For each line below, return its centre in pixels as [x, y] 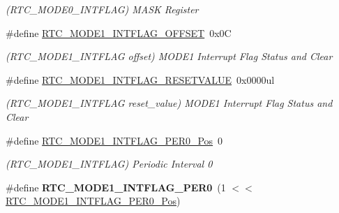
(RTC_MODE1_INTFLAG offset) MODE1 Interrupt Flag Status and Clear [169, 56]
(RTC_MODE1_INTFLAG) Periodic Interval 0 [109, 164]
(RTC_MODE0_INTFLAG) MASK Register [102, 9]
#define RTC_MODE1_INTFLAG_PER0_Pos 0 [114, 140]
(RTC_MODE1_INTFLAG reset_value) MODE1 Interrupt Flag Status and [169, 103]
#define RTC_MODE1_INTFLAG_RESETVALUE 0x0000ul [140, 79]
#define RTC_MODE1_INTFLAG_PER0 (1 [116, 187]
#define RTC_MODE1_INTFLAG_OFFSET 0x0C [119, 32]
